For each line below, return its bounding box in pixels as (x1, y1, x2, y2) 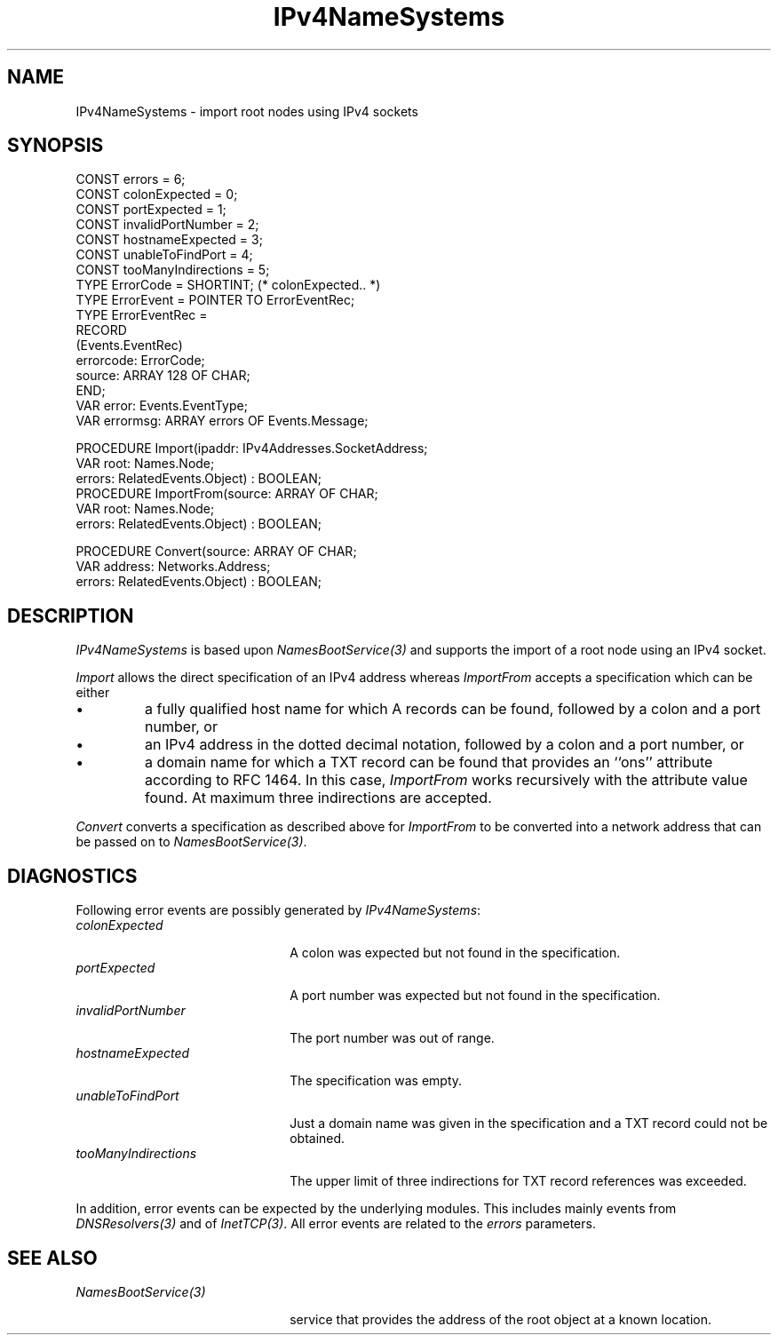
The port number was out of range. (290, 1030, 495, 1046)
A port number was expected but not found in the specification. (290, 988, 661, 1004)
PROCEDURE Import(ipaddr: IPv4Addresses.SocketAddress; (75, 441, 428, 457)
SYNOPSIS (7, 134, 104, 157)
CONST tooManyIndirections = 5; (75, 262, 270, 278)
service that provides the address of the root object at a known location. (290, 1311, 711, 1327)
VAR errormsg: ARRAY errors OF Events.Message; (75, 413, 369, 429)
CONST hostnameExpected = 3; (75, 232, 263, 248)
